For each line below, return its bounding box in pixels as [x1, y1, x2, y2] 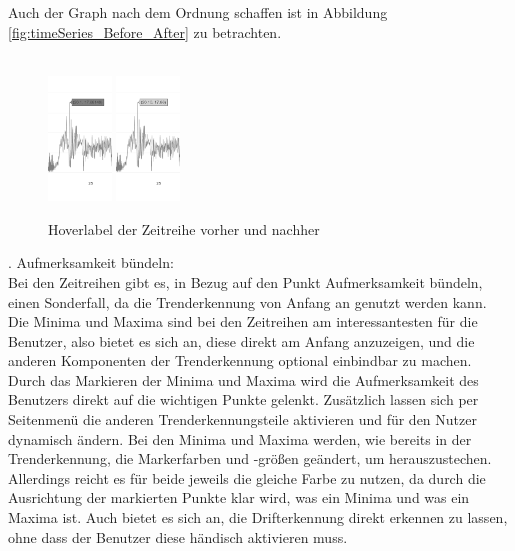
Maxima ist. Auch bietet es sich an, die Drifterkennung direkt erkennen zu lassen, [8, 507, 508, 528]
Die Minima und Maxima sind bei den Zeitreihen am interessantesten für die [8, 311, 478, 332]
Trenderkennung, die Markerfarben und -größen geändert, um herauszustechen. [8, 448, 492, 469]
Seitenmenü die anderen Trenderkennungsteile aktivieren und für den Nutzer [8, 409, 477, 430]
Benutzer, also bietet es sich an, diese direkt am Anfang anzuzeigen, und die [8, 330, 475, 351]
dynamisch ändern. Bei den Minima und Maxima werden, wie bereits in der [8, 428, 472, 449]
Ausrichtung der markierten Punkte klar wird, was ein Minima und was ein [8, 487, 470, 508]
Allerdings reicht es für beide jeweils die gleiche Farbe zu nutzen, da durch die [8, 467, 486, 488]
